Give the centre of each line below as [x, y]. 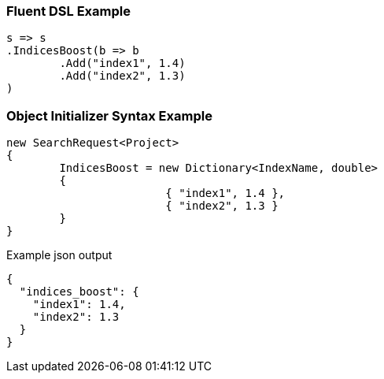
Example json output [59, 255]
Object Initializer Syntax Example [109, 115]
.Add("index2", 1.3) [122, 76]
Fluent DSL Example [68, 11]
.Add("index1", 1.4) [122, 63]
